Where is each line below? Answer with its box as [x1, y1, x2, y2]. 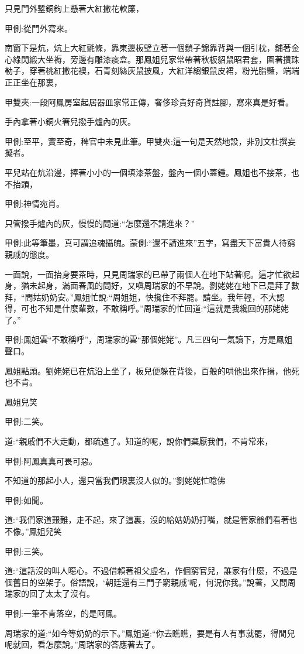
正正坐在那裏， [5, 76, 62, 88]
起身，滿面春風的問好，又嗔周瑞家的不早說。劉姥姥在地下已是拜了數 [37, 279, 299, 292]
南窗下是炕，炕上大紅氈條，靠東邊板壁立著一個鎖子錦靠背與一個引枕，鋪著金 [5, 42, 299, 54]
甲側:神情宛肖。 [5, 197, 64, 210]
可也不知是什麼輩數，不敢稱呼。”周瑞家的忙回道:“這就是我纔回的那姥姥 [20, 302, 289, 314]
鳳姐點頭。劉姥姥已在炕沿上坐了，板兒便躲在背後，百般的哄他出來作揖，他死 [5, 364, 299, 376]
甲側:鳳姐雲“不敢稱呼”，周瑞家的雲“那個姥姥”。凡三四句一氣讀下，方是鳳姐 [5, 333, 293, 345]
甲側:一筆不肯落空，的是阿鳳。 [5, 607, 122, 619]
